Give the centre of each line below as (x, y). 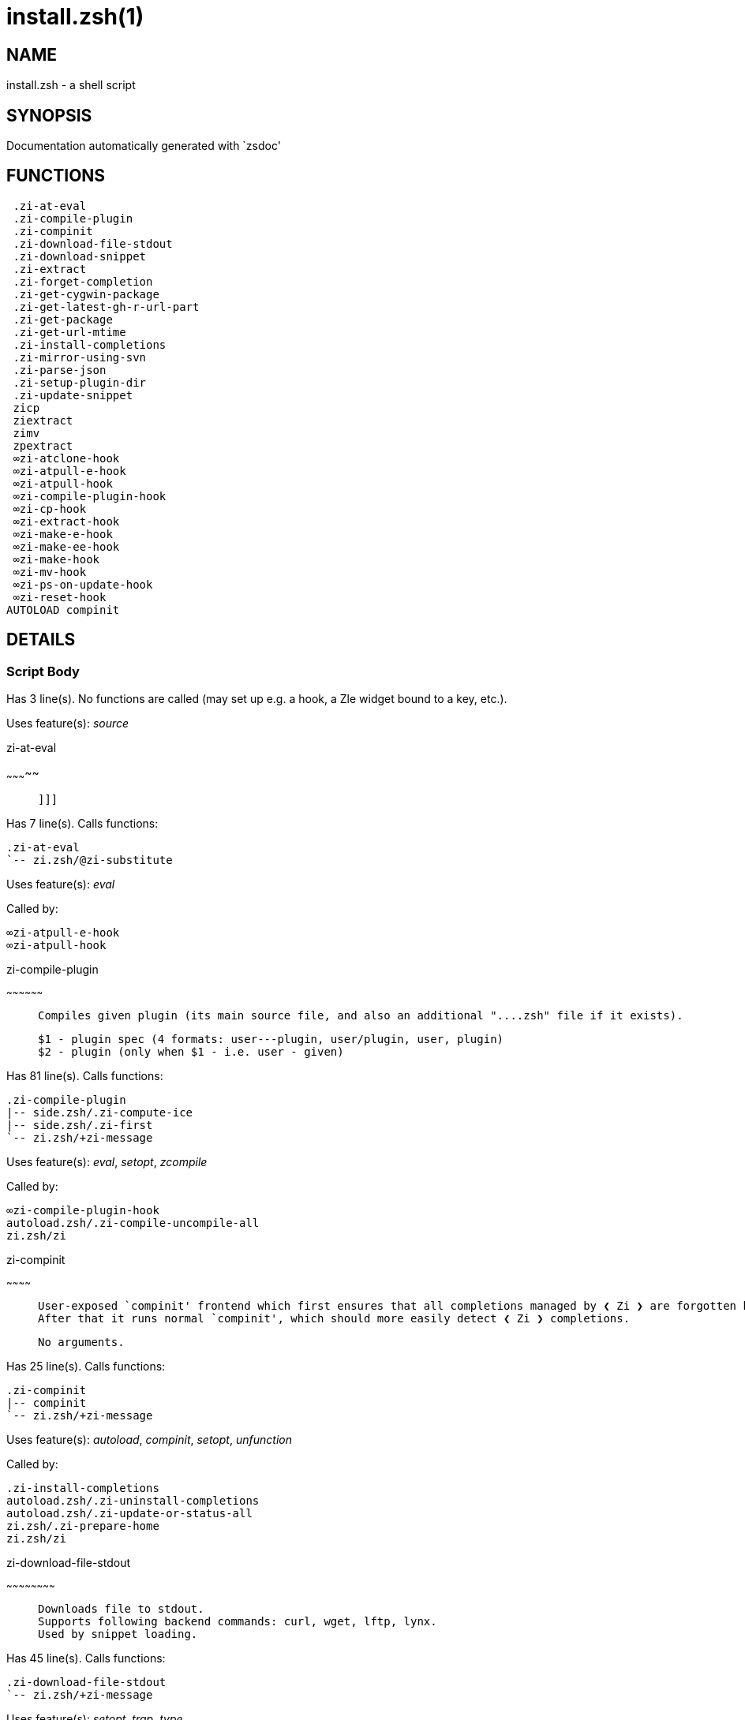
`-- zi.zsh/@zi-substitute (90, 860)
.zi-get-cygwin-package (86, 294)
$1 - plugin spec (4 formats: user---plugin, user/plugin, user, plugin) (271, 1039)
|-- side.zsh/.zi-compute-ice (100, 1112)
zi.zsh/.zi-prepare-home (83, 1526)
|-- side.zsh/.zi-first (80, 1125)
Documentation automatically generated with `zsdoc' (144, 146)
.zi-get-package (63, 319)
